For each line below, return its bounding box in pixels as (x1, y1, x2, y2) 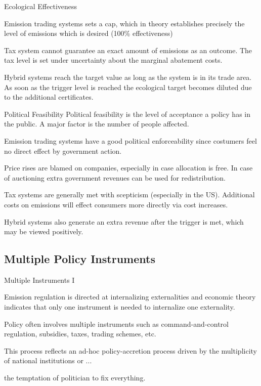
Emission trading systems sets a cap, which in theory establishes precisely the (4, 18, 245, 28)
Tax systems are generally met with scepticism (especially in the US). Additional (4, 189, 255, 200)
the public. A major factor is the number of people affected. (4, 118, 189, 129)
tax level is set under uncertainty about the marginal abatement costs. (4, 55, 223, 65)
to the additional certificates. (4, 92, 94, 102)
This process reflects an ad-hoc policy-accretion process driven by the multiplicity (4, 345, 257, 356)
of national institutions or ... (4, 355, 92, 366)
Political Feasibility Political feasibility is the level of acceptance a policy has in (4, 108, 251, 119)
